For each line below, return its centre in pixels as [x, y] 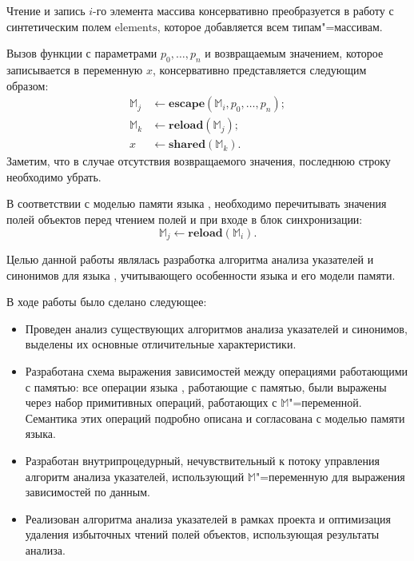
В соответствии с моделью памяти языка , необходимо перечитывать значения [197, 203]
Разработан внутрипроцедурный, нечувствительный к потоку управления [202, 461]
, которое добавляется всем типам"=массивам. [270, 26]
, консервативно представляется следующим [260, 69]
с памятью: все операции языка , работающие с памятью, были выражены [206, 386]
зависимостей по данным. [88, 492]
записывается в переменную [75, 69]
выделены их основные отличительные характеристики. [161, 344]
